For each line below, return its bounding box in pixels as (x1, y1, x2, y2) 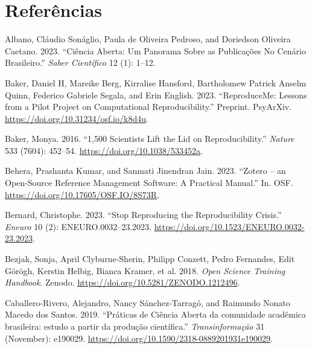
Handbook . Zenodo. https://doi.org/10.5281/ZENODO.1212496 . (5, 276, 240, 289)
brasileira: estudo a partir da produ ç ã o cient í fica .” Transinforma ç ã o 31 (5, 320, 265, 332)
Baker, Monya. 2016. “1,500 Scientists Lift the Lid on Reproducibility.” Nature (5, 132, 294, 145)
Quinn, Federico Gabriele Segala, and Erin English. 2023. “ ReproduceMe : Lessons (5, 88, 307, 101)
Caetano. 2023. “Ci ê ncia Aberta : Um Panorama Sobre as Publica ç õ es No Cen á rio (5, 44, 306, 57)
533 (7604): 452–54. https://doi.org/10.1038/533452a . (5, 144, 203, 156)
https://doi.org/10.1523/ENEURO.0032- (154, 220, 305, 232)
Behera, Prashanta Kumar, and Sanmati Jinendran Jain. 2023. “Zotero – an (5, 164, 286, 177)
